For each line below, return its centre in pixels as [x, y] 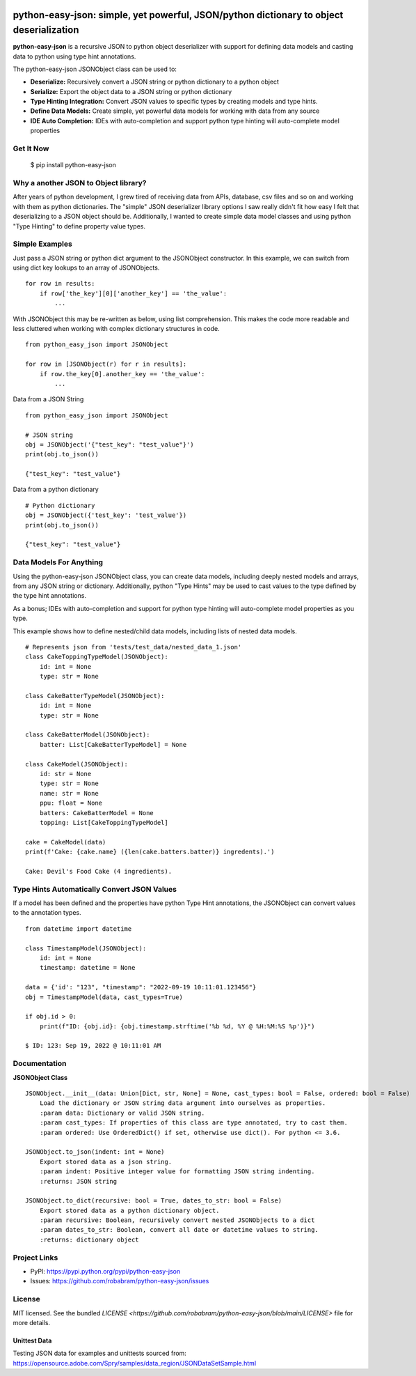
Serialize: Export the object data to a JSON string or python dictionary [131, 91]
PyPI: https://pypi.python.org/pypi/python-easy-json [105, 1271]
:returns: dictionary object [89, 1239]
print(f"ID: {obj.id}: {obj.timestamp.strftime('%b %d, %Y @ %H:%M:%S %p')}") [177, 1026]
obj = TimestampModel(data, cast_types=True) [104, 997]
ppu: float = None [71, 803]
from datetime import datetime [79, 929]
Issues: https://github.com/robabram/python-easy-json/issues [120, 1281]
